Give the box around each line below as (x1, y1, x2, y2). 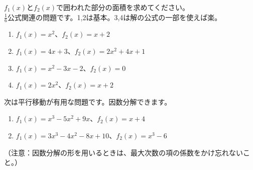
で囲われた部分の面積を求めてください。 (56, 2, 189, 12)
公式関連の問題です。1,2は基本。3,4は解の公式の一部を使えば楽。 (7, 12, 222, 22)
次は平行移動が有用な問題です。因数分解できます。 (4, 96, 172, 107)
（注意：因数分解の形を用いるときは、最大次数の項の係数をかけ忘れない (4, 147, 243, 157)
